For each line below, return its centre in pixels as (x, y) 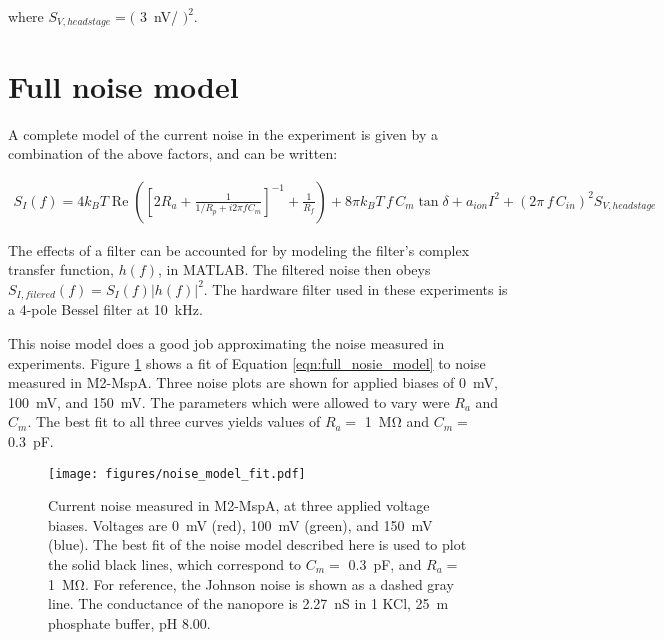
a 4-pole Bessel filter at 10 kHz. (105, 309)
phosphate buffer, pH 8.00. (129, 622)
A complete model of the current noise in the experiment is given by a (223, 133)
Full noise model (123, 85)
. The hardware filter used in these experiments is (355, 288)
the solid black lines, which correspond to (175, 564)
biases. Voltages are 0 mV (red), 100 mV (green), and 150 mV (240, 524)
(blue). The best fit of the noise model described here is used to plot (257, 544)
